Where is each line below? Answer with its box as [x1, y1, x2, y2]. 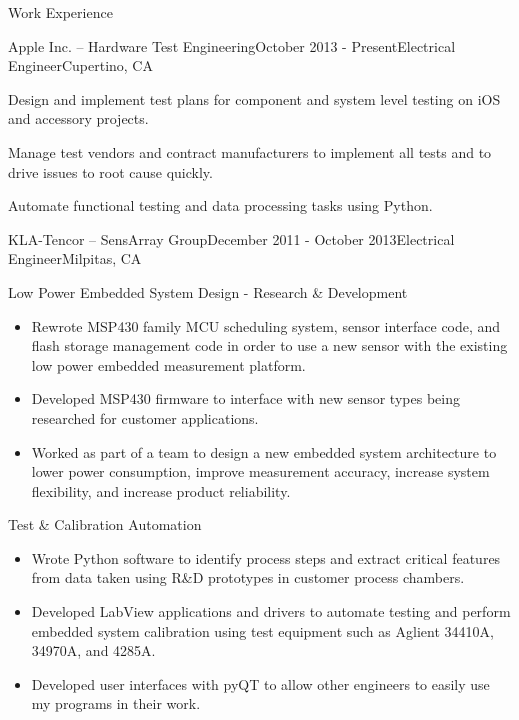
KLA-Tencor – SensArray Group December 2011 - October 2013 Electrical [8, 228, 455, 249]
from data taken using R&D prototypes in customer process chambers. [31, 567, 465, 588]
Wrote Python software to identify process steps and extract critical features [31, 547, 501, 568]
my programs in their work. [31, 693, 201, 714]
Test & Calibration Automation [8, 514, 202, 535]
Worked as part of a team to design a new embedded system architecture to [31, 441, 497, 462]
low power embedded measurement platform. [31, 354, 306, 375]
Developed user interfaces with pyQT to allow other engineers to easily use [31, 673, 490, 694]
